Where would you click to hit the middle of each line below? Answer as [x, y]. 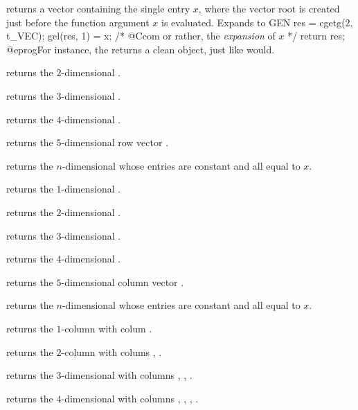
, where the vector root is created [269, 8]
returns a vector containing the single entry [98, 8]
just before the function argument [78, 22]
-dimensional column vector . [123, 282]
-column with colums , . [111, 351]
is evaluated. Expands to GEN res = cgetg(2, [257, 22]
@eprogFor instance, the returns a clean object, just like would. [141, 49]
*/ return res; [316, 36]
